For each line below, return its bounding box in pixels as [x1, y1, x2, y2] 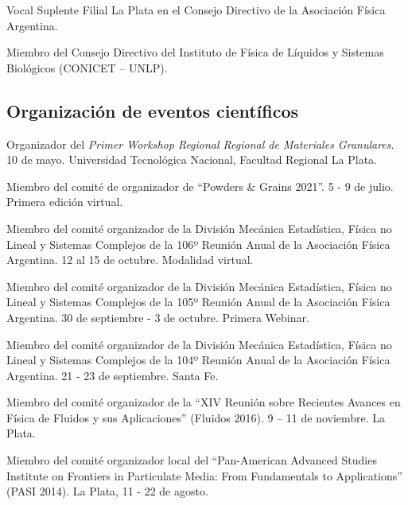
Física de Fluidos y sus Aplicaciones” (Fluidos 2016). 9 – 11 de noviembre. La [6, 409, 386, 425]
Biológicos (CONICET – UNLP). [6, 59, 168, 76]
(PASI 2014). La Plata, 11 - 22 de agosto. [6, 483, 208, 499]
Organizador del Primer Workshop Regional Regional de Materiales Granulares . [6, 135, 394, 152]
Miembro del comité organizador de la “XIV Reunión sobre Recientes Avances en [6, 394, 401, 410]
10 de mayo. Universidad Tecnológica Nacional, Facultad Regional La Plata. [6, 151, 378, 168]
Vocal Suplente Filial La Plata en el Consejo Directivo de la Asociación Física [6, 2, 386, 17]
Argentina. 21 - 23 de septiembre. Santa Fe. [6, 367, 219, 383]
